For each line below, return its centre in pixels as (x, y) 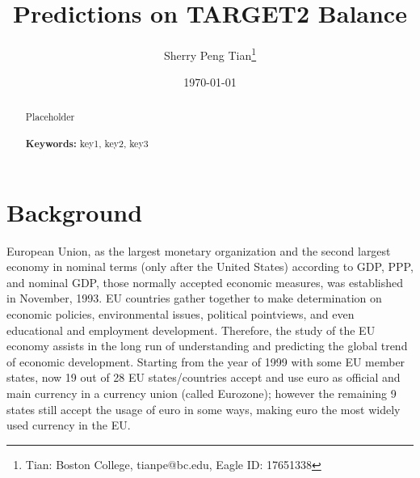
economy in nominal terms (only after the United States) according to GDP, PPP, (210, 266)
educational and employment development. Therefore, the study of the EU (191, 330)
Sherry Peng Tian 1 (210, 54)
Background (75, 212)
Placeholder (50, 116)
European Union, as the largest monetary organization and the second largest (199, 250)
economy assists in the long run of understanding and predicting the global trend (207, 346)
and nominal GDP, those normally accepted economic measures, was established (205, 282)
